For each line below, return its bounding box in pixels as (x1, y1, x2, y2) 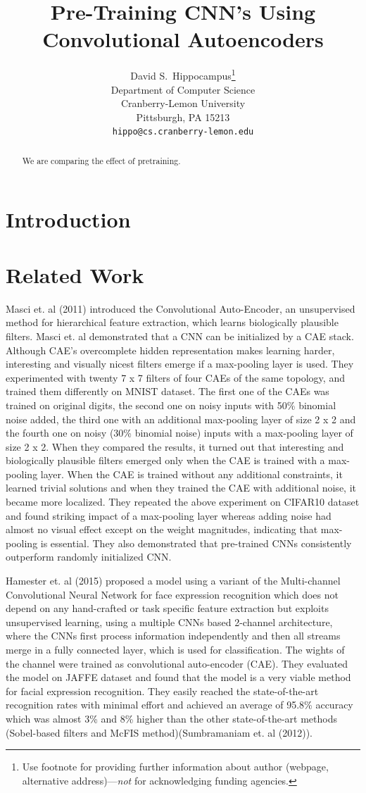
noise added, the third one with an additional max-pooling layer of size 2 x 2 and (6, 411, 356, 426)
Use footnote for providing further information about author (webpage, (22, 759, 329, 774)
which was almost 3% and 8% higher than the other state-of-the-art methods (6, 711, 337, 725)
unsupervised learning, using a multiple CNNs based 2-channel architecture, (6, 614, 333, 629)
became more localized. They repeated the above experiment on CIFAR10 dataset (6, 494, 360, 509)
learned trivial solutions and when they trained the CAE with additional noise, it (6, 480, 356, 495)
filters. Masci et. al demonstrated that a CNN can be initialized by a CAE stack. (6, 328, 354, 343)
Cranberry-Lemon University (120, 96, 246, 111)
